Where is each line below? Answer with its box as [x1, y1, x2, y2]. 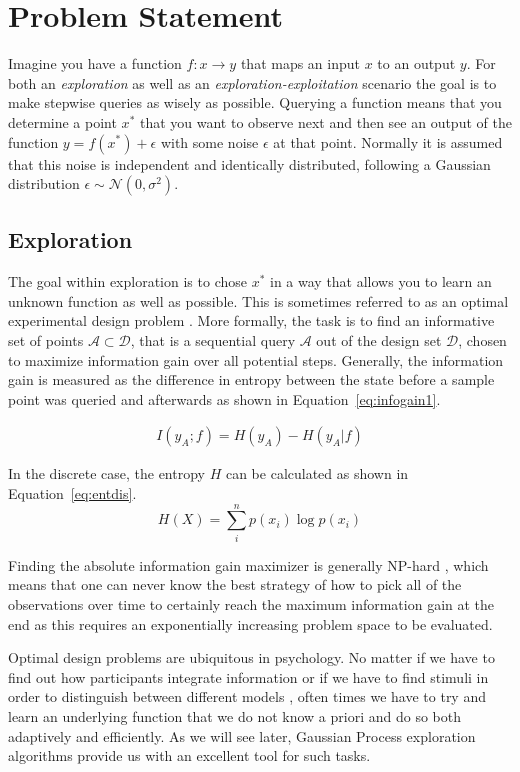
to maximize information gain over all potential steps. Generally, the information [8, 349, 504, 370]
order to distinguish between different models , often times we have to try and [8, 686, 486, 707]
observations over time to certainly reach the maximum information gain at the [8, 593, 495, 614]
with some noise [160, 131, 259, 152]
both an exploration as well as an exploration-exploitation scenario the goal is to [8, 72, 497, 93]
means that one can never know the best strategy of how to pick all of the [8, 574, 462, 595]
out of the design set [316, 330, 442, 351]
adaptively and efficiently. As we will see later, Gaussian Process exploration [8, 725, 476, 746]
